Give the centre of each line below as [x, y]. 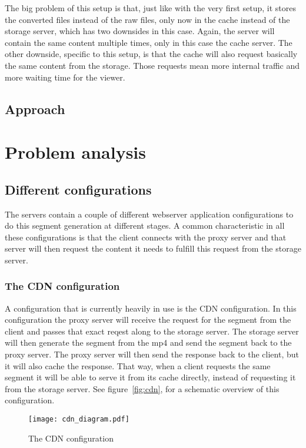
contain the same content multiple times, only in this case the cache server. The [149, 42]
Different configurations [78, 189]
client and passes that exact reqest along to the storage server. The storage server [152, 331]
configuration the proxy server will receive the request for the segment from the [148, 320]
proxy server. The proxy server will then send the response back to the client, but [152, 354]
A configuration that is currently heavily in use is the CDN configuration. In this [151, 308]
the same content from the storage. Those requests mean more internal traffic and [152, 65]
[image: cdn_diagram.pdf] [79, 419]
